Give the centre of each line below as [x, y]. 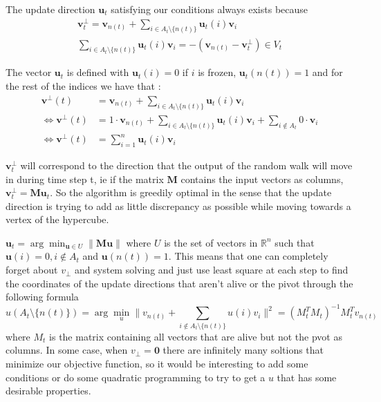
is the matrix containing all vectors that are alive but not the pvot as [196, 336]
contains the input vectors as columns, [262, 179]
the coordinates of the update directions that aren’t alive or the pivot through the [179, 283]
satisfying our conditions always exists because [210, 9]
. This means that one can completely [248, 256]
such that [295, 242]
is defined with [98, 72]
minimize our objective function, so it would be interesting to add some [157, 363]
